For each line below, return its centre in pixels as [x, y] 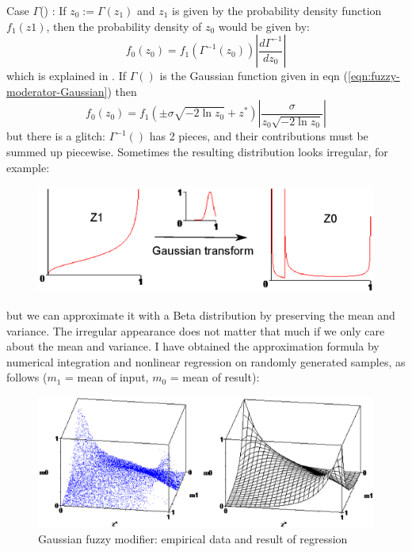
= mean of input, [107, 377]
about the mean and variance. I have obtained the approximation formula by [193, 346]
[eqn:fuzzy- [374, 76]
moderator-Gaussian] [57, 91]
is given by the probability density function [277, 10]
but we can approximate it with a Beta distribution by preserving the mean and [201, 314]
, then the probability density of [124, 26]
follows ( [27, 377]
